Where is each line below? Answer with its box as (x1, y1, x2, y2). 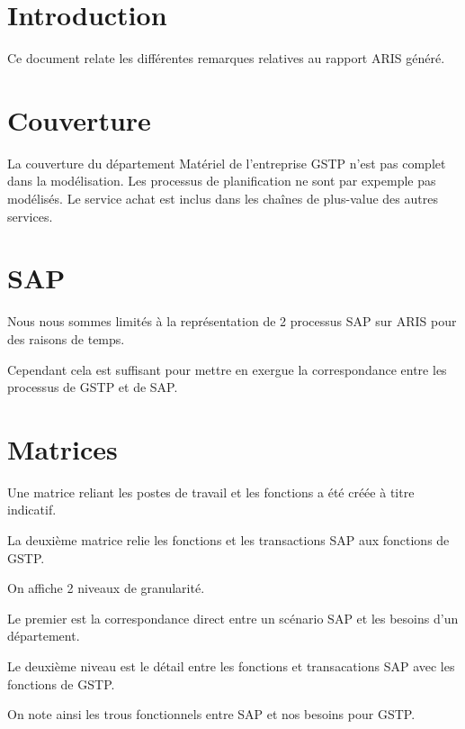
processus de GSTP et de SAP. (7, 378, 178, 396)
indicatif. (7, 500, 57, 519)
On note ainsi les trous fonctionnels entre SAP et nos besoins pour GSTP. (7, 705, 416, 724)
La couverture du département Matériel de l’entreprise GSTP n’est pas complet (7, 153, 446, 172)
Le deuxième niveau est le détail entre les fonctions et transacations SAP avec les (7, 657, 455, 675)
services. (7, 206, 53, 225)
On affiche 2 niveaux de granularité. (7, 579, 205, 597)
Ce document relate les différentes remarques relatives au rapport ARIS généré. (7, 49, 445, 68)
